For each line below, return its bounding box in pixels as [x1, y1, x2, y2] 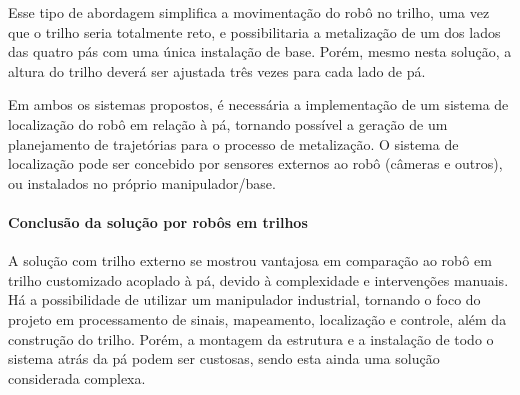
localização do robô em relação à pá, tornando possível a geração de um [8, 113, 448, 134]
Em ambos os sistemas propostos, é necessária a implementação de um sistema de [8, 94, 509, 115]
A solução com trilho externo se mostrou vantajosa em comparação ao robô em [8, 250, 492, 271]
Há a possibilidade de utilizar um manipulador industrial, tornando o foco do [8, 289, 481, 310]
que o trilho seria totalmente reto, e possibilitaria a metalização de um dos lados [8, 21, 501, 42]
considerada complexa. [8, 367, 146, 388]
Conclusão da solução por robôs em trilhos [8, 211, 308, 232]
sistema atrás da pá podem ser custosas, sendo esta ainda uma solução [8, 348, 440, 369]
